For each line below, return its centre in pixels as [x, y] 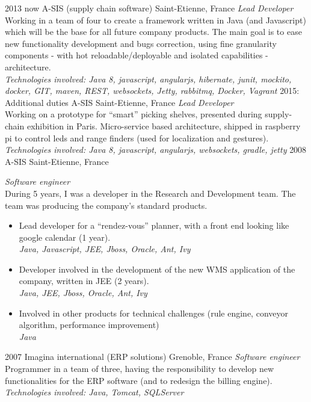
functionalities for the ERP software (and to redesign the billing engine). [139, 380]
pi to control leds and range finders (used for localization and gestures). [137, 138]
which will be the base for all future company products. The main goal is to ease [153, 32]
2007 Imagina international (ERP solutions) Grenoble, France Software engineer [152, 357]
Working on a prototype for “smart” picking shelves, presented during [134, 114]
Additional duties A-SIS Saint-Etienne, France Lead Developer [119, 102]
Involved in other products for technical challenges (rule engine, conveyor [153, 313]
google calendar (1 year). [65, 237]
